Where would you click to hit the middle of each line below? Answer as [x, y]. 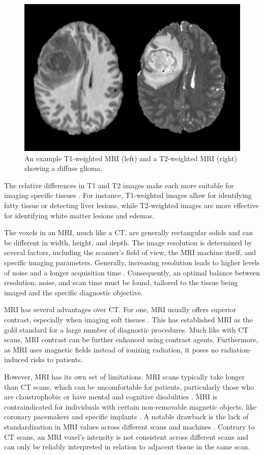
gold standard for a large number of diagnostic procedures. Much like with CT [126, 329]
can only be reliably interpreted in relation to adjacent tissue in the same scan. [127, 447]
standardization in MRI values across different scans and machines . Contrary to [129, 426]
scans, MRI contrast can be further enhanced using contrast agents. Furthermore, [131, 339]
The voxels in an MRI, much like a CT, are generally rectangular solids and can [129, 232]
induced [16, 359]
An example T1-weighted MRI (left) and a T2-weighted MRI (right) [131, 158]
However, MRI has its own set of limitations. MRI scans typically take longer [124, 376]
